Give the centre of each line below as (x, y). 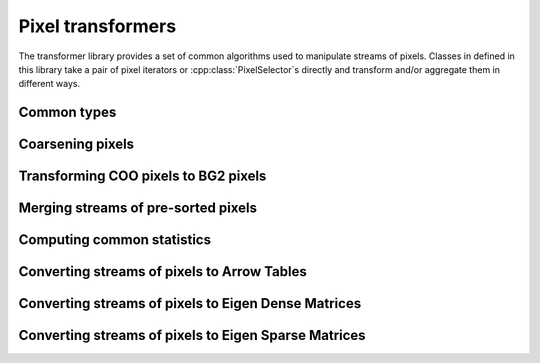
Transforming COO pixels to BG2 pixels (142, 176)
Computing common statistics (115, 240)
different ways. (49, 84)
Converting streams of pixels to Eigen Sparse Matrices (192, 335)
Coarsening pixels (76, 144)
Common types (67, 112)
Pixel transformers (97, 26)
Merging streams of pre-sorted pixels (137, 208)
